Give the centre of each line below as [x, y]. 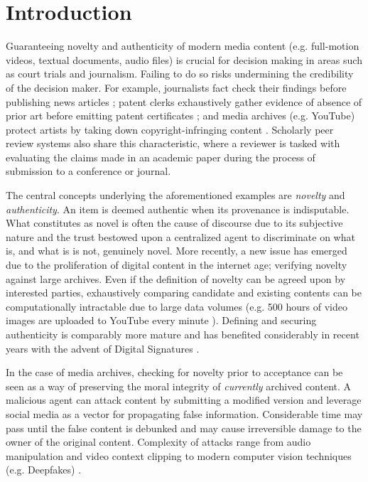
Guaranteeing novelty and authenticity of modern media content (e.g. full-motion [183, 46]
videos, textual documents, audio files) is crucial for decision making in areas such [184, 59]
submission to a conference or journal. [88, 171]
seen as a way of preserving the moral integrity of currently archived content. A [179, 386]
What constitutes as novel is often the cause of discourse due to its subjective [174, 223]
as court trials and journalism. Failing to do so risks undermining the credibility [180, 74]
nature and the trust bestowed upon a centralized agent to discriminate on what [180, 236]
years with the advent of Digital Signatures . [103, 348]
